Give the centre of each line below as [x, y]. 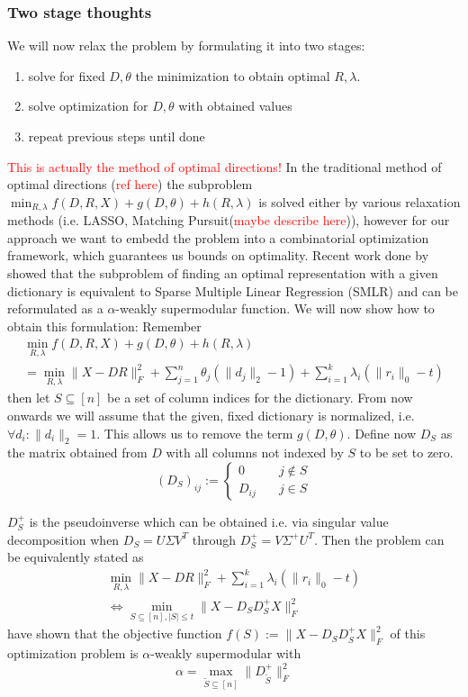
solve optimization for [88, 106]
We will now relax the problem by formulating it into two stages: [186, 45]
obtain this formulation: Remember [104, 326]
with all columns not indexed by [255, 453]
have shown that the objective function [115, 634]
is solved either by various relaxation [360, 201]
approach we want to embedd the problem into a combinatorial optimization [218, 237]
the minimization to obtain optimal [233, 75]
